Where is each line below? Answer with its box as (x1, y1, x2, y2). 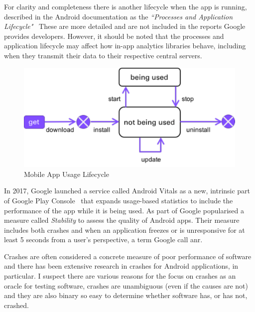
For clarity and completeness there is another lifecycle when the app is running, (4, 1, 247, 11)
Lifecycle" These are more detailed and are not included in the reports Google (4, 21, 246, 31)
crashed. (4, 300, 29, 310)
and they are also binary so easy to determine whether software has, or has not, (4, 290, 248, 301)
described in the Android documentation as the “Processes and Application (4, 11, 233, 21)
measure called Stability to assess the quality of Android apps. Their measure (4, 215, 240, 225)
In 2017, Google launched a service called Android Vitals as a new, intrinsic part (4, 185, 251, 196)
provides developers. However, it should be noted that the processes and (4, 30, 224, 41)
